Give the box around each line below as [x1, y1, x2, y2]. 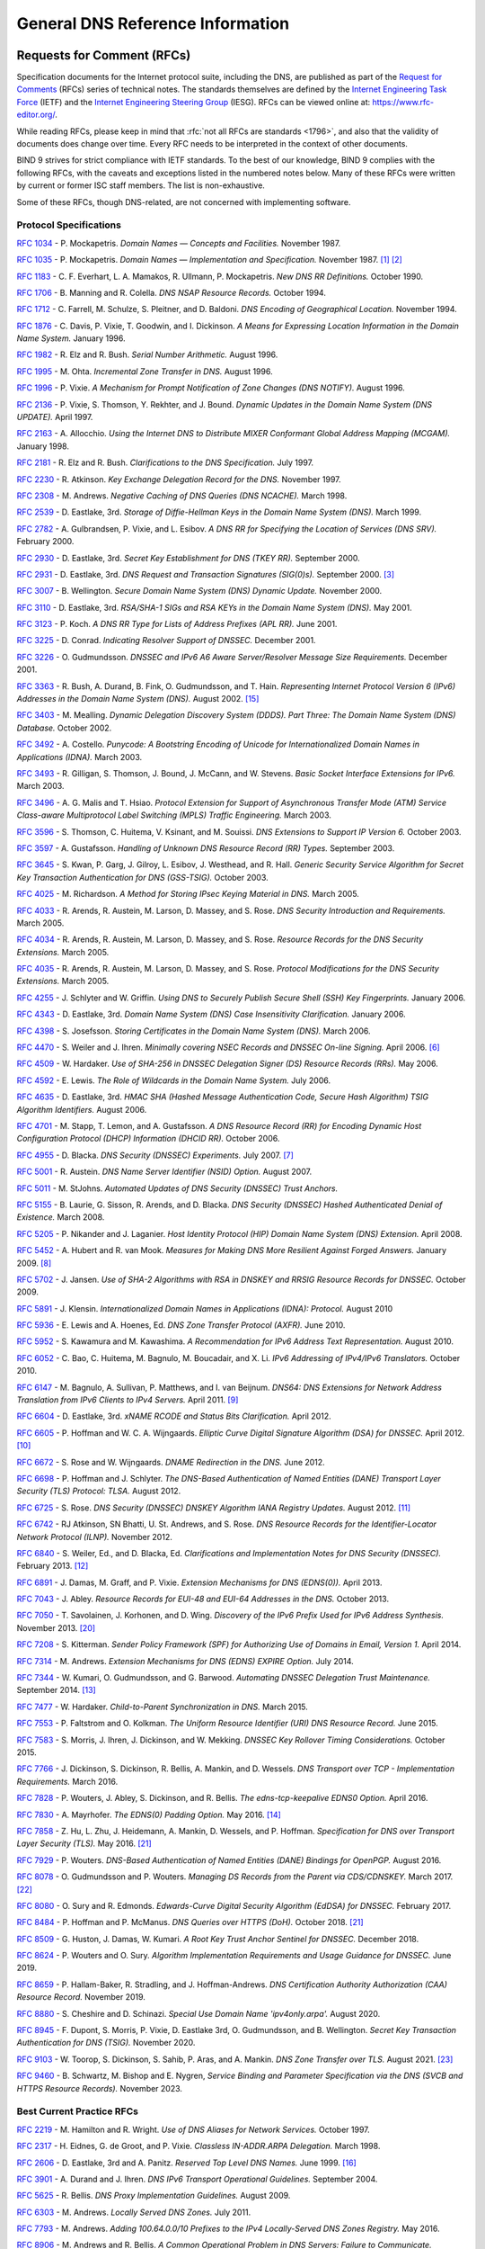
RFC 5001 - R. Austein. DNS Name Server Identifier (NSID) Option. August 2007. [16, 1166, 313, 1178]
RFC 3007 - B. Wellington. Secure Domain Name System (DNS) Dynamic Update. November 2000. [16, 586, 383, 596]
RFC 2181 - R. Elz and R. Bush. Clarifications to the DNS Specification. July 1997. [16, 457, 314, 468]
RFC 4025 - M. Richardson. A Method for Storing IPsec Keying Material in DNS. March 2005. [16, 889, 359, 900]
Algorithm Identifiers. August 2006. [16, 1104, 147, 1115]
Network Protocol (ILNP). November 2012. [16, 1531, 172, 1542]
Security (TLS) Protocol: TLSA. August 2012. [16, 1485, 181, 1497]
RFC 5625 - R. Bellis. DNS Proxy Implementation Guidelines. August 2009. [16, 2191, 291, 2201]
